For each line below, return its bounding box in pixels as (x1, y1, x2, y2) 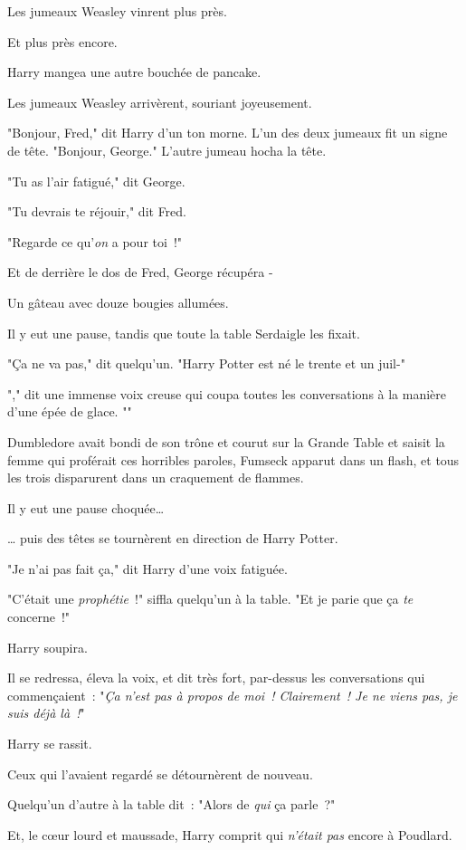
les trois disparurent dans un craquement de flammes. (7, 468, 304, 487)
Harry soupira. (7, 637, 88, 656)
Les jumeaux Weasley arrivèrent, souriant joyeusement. (7, 92, 312, 111)
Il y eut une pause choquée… (7, 498, 165, 517)
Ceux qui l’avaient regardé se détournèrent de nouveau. (7, 764, 313, 783)
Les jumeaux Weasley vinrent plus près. (7, 2, 227, 20)
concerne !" (7, 607, 71, 626)
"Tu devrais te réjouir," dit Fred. (7, 202, 186, 221)
